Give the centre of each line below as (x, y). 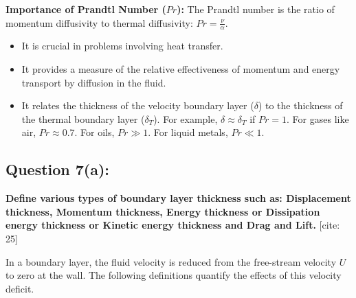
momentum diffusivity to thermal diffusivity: (99, 22)
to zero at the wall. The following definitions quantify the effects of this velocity (174, 275)
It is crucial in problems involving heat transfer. (122, 46)
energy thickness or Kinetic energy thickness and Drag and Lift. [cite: (173, 225)
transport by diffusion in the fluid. (94, 82)
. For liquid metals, (188, 132)
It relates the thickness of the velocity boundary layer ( (138, 105)
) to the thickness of (300, 105)
